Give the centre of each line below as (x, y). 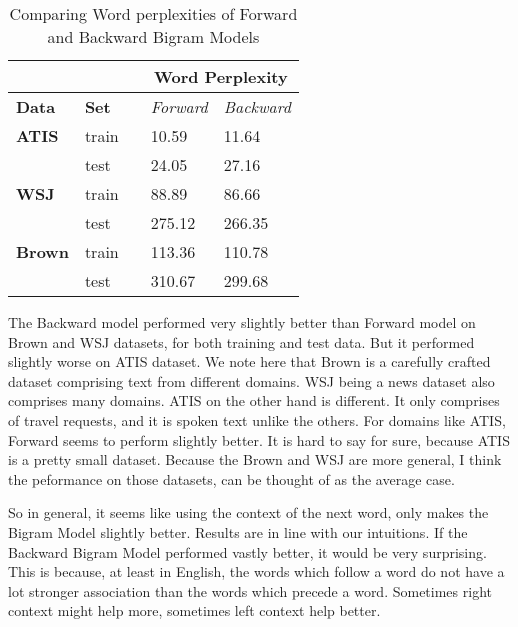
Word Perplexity (220, 76)
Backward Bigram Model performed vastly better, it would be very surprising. (247, 551)
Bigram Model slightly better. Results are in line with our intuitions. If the (238, 531)
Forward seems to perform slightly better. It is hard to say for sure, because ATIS (259, 439)
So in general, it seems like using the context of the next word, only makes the (248, 512)
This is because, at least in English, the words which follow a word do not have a (256, 571)
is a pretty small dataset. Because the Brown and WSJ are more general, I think (255, 459)
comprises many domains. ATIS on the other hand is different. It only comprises (254, 400)
